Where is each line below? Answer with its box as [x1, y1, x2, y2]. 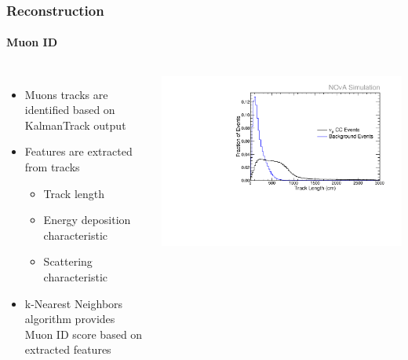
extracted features [24, 341, 111, 358]
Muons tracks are [24, 86, 108, 102]
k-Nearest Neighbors [24, 295, 123, 311]
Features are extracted [24, 143, 133, 160]
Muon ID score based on [24, 325, 143, 342]
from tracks [24, 159, 80, 175]
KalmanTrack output [24, 116, 126, 133]
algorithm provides [24, 310, 115, 327]
